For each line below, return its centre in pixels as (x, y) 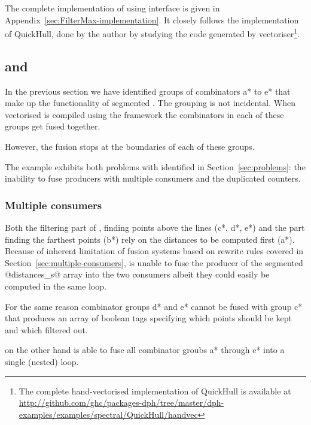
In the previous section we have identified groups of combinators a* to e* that (148, 91)
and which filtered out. (46, 329)
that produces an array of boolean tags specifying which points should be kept (149, 318)
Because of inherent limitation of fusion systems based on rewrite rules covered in (154, 251)
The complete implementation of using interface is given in (112, 8)
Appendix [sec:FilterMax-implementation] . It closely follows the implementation (152, 19)
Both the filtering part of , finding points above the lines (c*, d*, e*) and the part (155, 227)
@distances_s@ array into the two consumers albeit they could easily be (137, 274)
